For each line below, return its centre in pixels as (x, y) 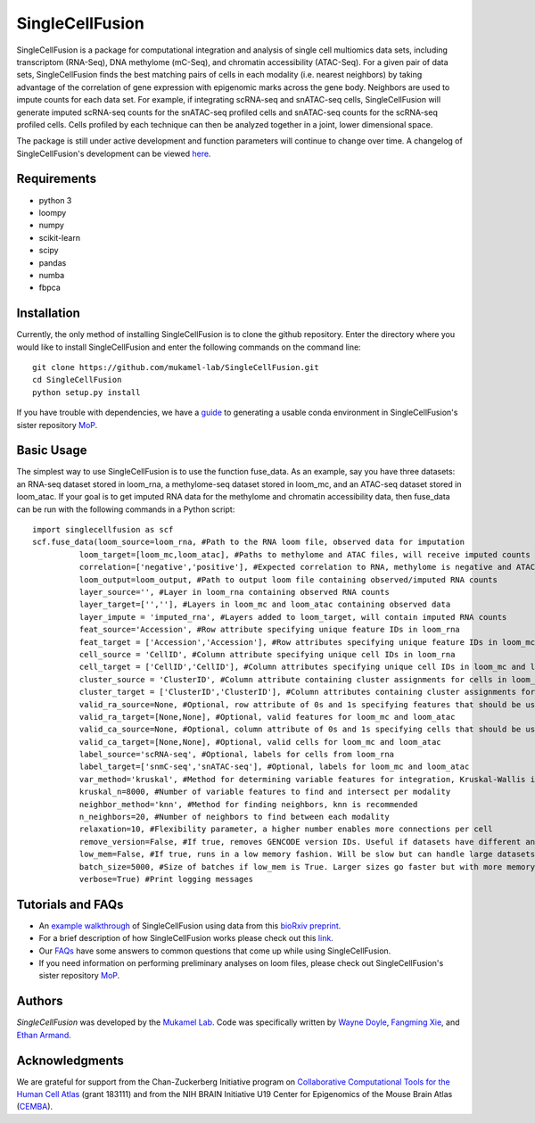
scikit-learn (59, 237)
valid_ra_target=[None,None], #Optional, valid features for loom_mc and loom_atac (267, 717)
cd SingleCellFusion (77, 380)
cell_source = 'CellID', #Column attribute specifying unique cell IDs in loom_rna (267, 654)
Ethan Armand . (44, 1035)
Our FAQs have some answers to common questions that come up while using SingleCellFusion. (215, 951)
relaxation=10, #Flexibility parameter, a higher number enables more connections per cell (286, 829)
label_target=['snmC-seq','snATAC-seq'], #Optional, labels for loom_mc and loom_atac (274, 767)
